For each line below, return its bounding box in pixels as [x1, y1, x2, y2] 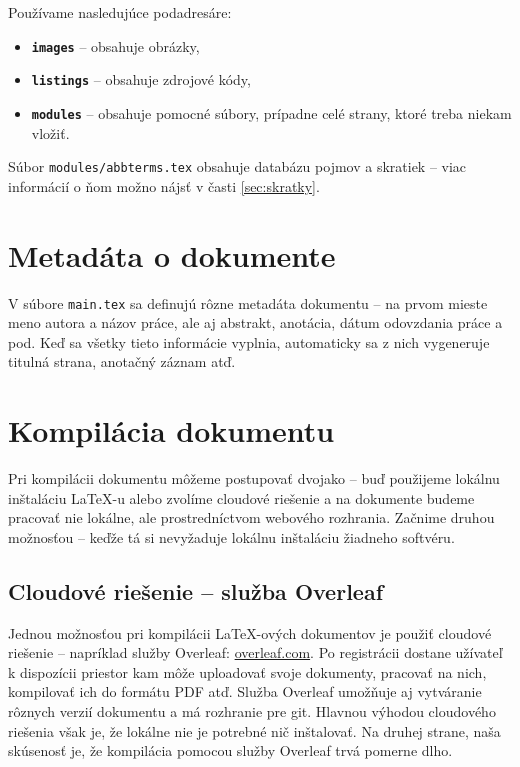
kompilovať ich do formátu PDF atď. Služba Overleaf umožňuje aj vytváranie [8, 681, 482, 702]
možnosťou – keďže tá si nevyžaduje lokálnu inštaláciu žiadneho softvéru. [8, 526, 455, 547]
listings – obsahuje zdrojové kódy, [31, 69, 251, 90]
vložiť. [31, 122, 70, 143]
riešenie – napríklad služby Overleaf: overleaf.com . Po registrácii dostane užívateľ [8, 642, 503, 663]
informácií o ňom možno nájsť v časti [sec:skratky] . [8, 175, 320, 196]
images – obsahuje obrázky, [31, 35, 200, 56]
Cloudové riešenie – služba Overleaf [8, 575, 384, 606]
